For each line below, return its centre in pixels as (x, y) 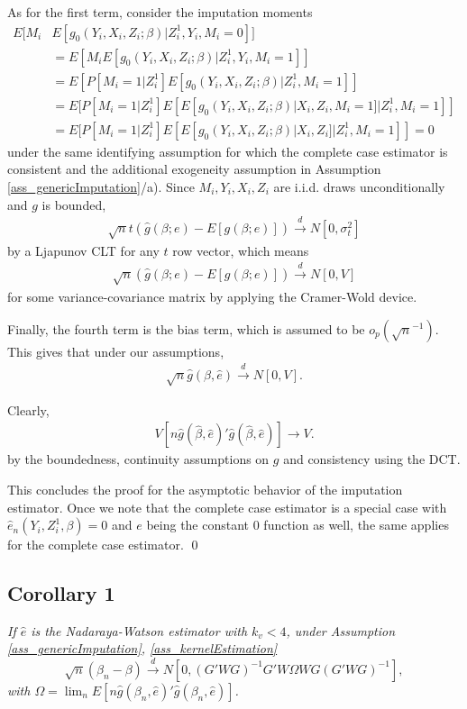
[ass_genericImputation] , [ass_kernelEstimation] (142, 648)
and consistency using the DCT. (372, 459)
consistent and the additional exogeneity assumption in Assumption (194, 169)
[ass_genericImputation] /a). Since (101, 186)
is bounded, (74, 204)
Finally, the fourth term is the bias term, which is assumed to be (186, 328)
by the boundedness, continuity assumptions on (138, 459)
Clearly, (28, 409)
